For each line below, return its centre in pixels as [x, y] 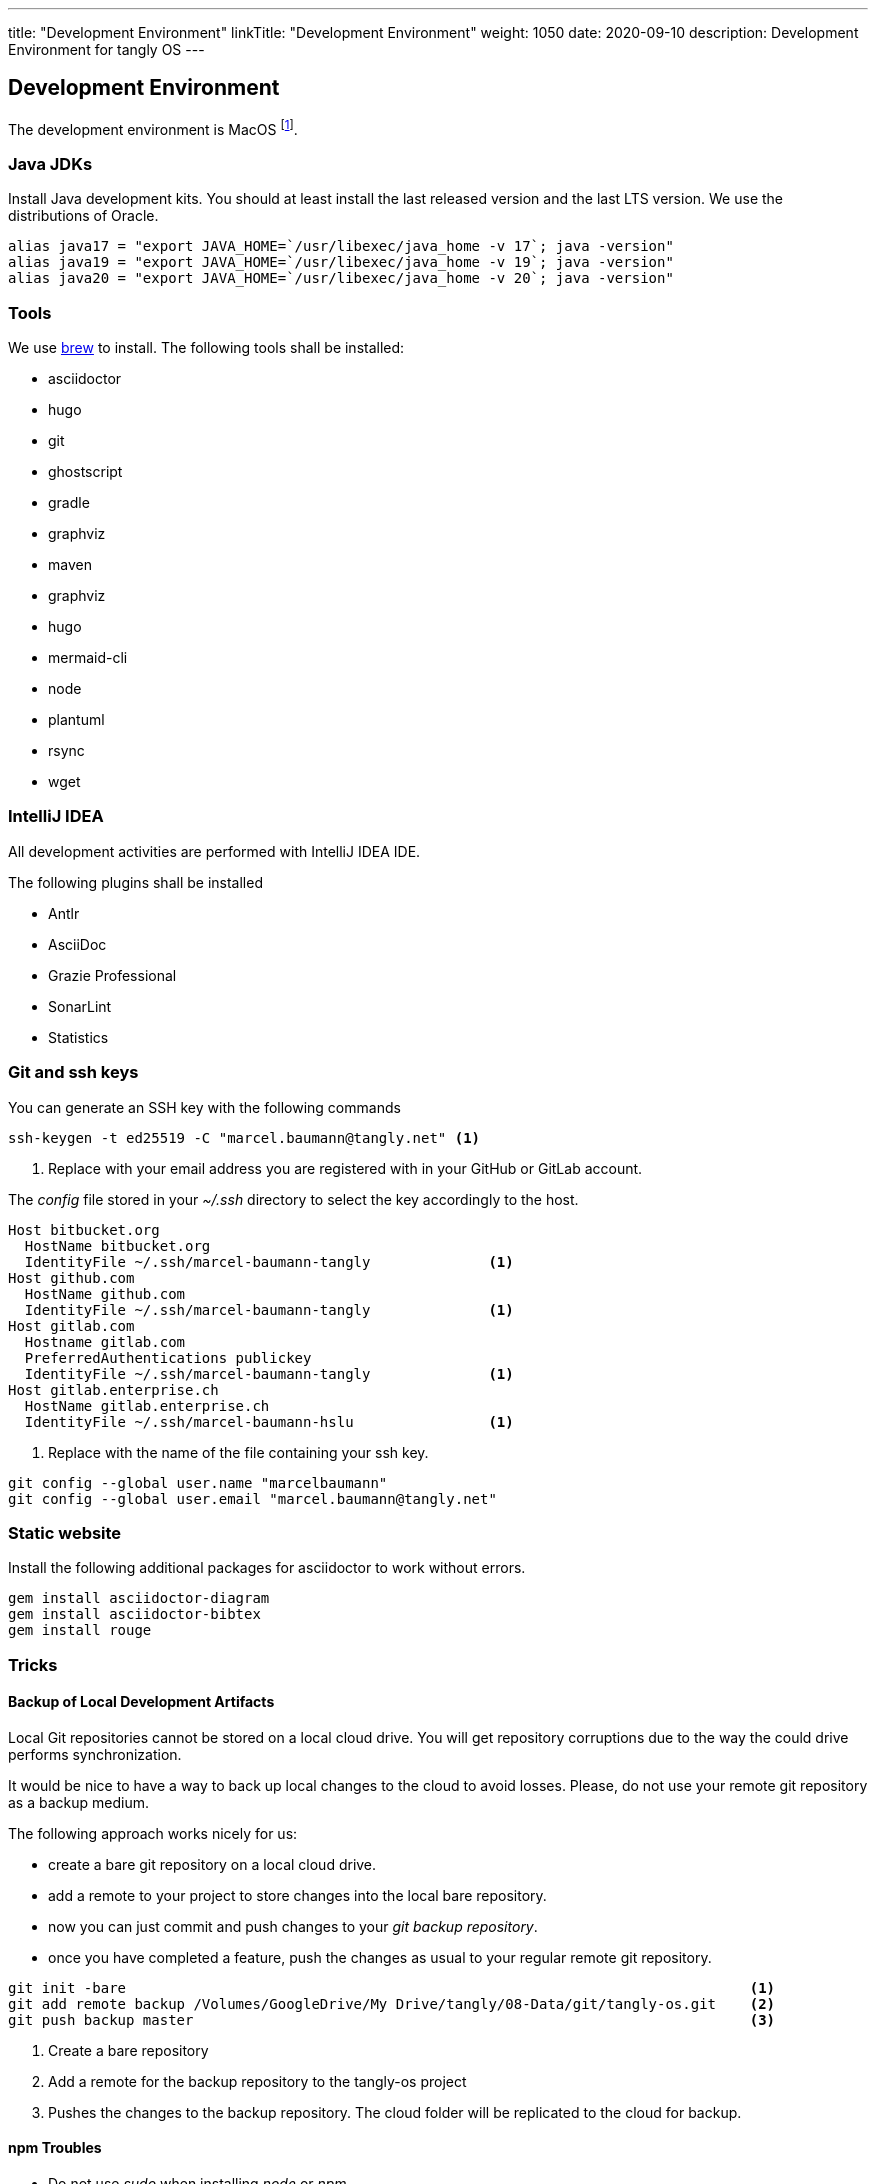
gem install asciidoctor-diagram [139, 1598]
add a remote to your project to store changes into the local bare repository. [297, 1895]
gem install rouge [80, 1630]
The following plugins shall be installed [135, 882]
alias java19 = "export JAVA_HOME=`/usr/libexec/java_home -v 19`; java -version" [341, 262]
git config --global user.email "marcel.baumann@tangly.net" [252, 1498]
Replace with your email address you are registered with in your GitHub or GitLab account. [345, 1168]
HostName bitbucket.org [117, 1245]
